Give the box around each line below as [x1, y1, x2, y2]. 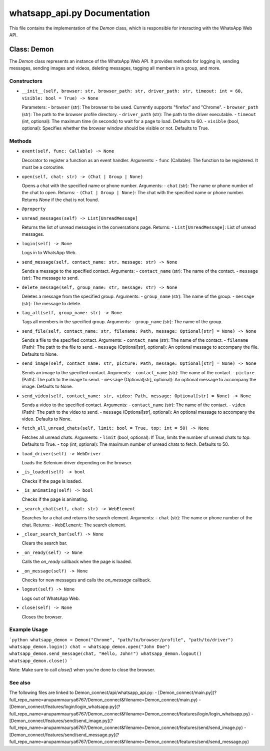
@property [21, 206, 46, 212]
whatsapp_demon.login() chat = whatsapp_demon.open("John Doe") [9, 644, 170, 650]
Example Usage [9, 626, 48, 633]
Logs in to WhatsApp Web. [21, 250, 77, 256]
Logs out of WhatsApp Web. [21, 595, 80, 601]
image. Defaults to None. [21, 383, 73, 390]
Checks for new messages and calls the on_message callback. [21, 577, 151, 583]
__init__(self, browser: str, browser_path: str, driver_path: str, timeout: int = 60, [21, 88, 243, 94]
